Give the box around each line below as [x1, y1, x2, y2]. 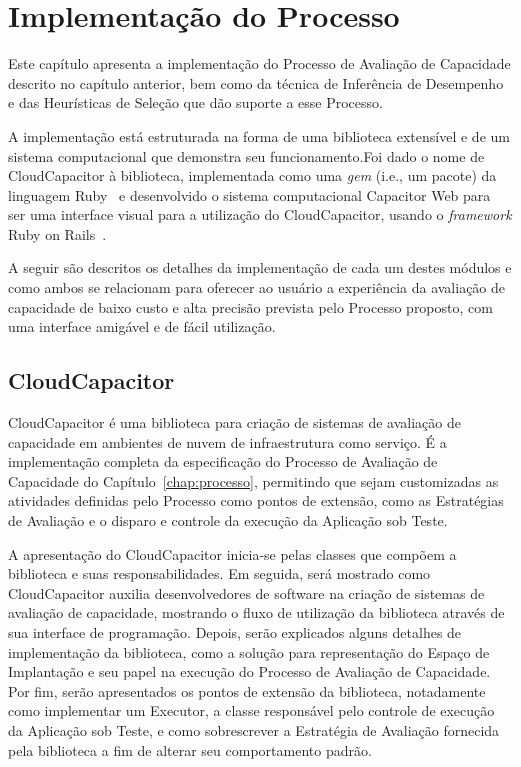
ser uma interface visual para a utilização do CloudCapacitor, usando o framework [8, 204, 512, 225]
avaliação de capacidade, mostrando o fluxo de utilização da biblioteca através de [8, 602, 505, 623]
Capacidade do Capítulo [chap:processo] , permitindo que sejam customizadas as [8, 470, 499, 491]
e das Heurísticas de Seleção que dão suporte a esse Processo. [8, 92, 383, 113]
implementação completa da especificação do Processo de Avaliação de [8, 451, 438, 472]
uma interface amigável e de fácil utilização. [8, 316, 276, 337]
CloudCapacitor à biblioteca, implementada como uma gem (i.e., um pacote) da [8, 165, 497, 186]
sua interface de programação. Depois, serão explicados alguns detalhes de [8, 621, 462, 642]
